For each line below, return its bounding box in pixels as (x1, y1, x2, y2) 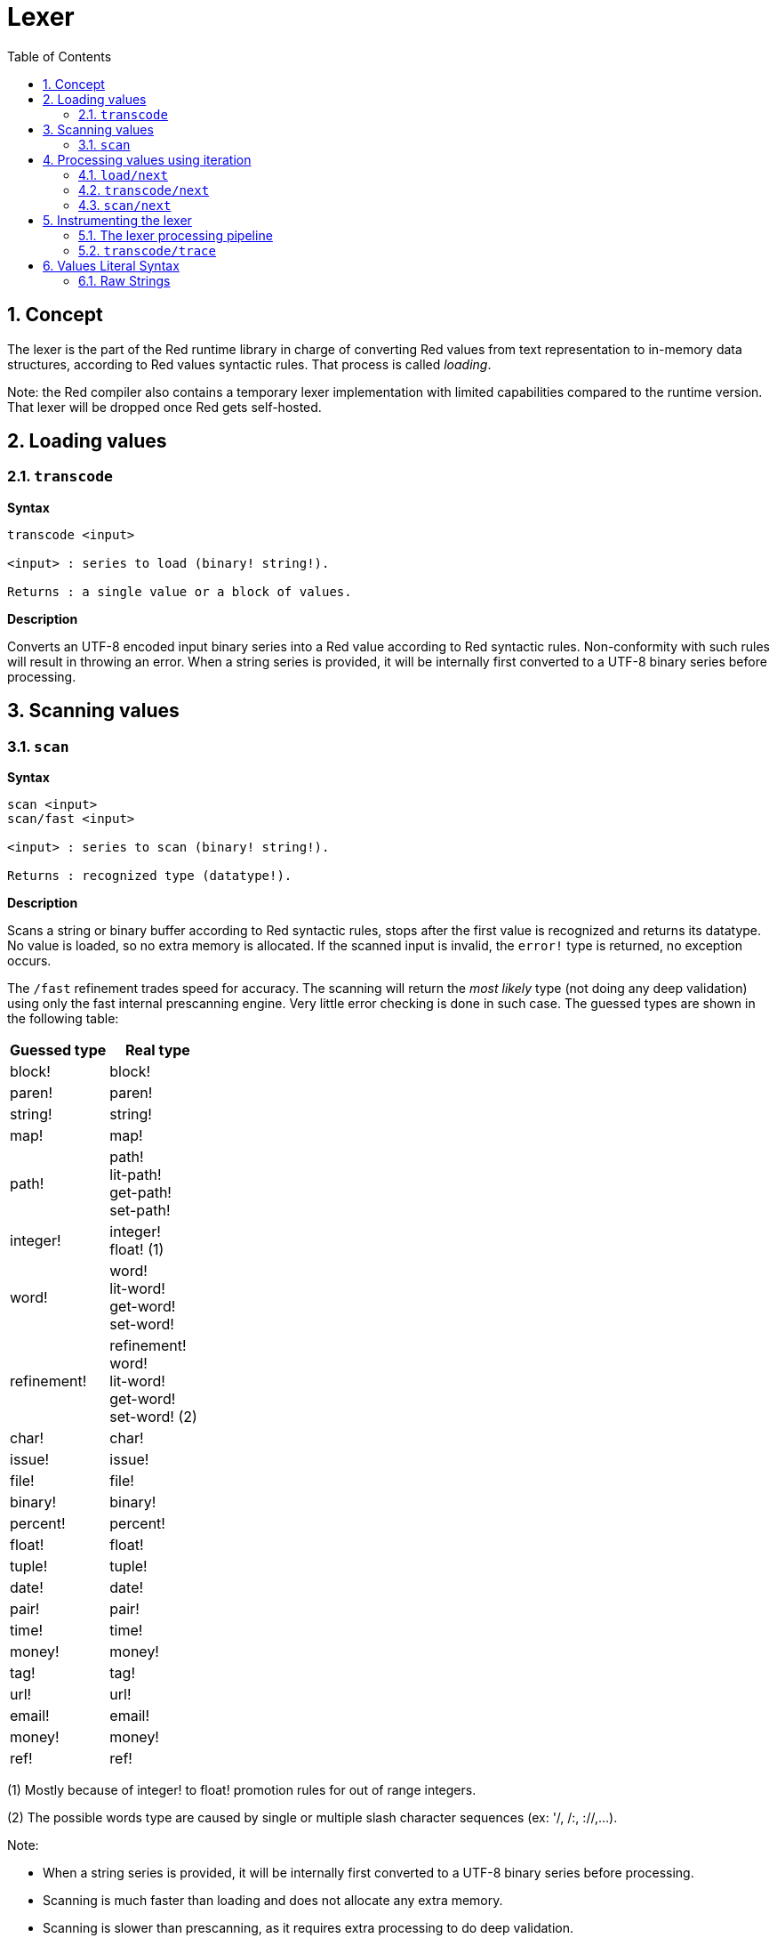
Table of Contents (7, 48, 112, 64)
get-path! (109, 1183, 172, 1202)
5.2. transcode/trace (78, 242, 216, 258)
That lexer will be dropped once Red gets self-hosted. (7, 399, 322, 415)
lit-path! (109, 1166, 162, 1184)
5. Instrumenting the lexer (43, 212, 192, 228)
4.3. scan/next (78, 197, 172, 213)
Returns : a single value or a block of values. (7, 584, 352, 599)
